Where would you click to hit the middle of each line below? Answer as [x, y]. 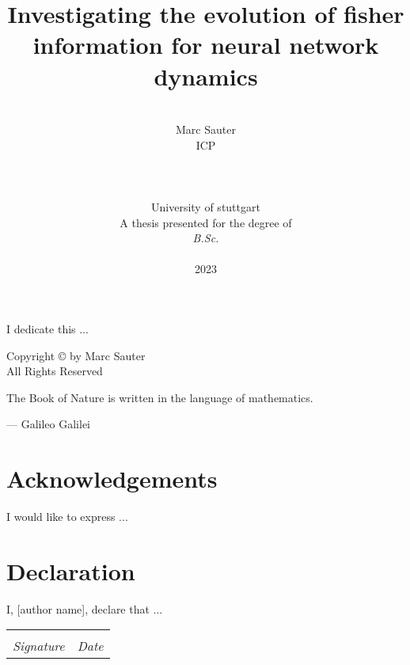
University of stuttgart [206, 207]
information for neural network [206, 45]
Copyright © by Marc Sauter [76, 355]
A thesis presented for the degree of [206, 222]
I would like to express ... [67, 517]
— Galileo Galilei [48, 424]
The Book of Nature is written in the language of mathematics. [160, 397]
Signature [39, 646]
